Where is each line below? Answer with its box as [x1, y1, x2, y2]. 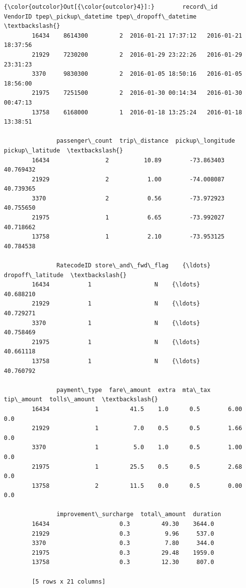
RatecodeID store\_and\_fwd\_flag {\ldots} [56, 262, 211, 269]
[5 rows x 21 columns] [32, 578, 106, 585]
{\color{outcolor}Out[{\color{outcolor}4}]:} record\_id [4, 3, 218, 10]
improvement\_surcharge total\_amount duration [56, 511, 221, 518]
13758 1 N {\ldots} [32, 357, 200, 365]
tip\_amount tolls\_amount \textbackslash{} [4, 396, 158, 403]
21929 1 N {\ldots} [32, 300, 200, 307]
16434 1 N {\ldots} [32, 281, 200, 288]
